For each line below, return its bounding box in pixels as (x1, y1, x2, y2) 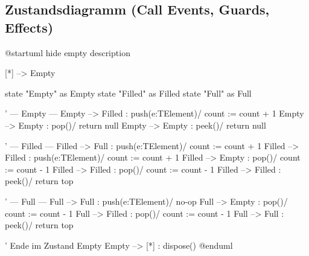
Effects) (5, 18, 54, 36)
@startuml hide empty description (5, 46, 130, 59)
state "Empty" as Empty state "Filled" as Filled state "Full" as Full (5, 86, 252, 99)
